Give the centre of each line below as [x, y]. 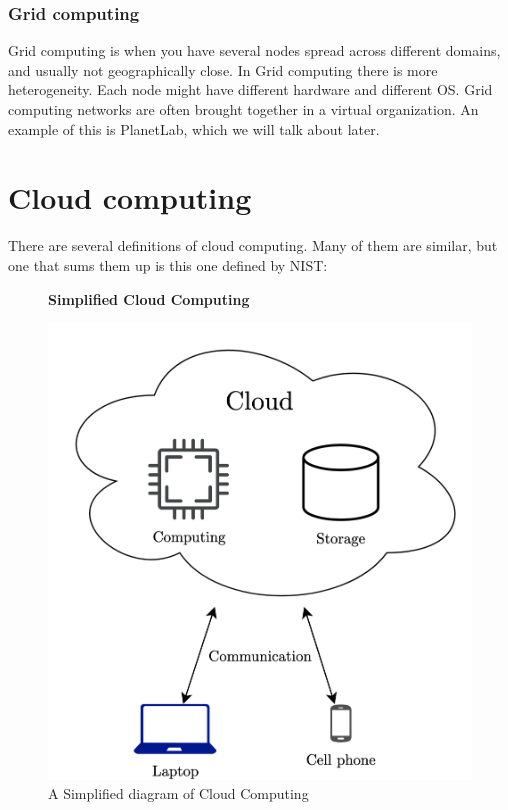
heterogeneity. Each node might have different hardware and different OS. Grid [250, 89]
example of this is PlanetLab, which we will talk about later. [194, 128]
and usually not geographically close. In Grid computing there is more [223, 69]
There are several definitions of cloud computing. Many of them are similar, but [253, 245]
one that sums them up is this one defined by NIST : [168, 264]
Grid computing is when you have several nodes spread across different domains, [254, 50]
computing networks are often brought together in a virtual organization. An [243, 109]
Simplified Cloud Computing [149, 298]
